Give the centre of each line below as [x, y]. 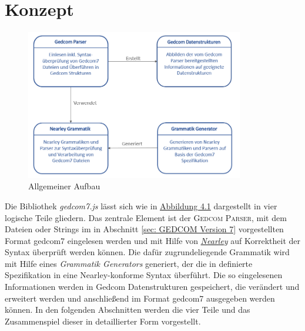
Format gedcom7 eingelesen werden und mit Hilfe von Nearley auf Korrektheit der [153, 240]
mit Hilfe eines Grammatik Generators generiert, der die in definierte [129, 263]
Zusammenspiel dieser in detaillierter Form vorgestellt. [103, 321]
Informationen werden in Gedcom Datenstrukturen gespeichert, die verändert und [152, 287]
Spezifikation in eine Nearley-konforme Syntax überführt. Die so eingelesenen [144, 275]
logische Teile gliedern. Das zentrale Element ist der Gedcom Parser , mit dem [146, 217]
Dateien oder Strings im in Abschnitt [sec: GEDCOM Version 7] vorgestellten [144, 229]
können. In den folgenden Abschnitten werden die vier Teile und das [128, 310]
